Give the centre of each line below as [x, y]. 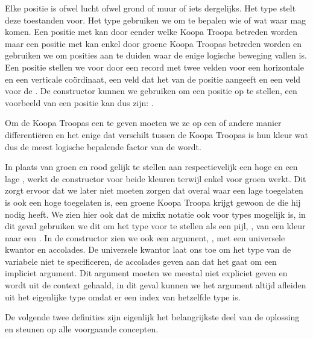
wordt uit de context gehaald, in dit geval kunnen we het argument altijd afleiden [156, 285]
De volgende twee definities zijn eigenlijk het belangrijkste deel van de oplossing [152, 317]
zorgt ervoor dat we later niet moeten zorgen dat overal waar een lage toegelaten [154, 190]
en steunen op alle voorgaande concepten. [82, 328]
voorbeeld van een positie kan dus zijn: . [79, 102]
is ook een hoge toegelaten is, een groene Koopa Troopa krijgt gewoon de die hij [153, 202]
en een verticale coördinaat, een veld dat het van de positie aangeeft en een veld [153, 79]
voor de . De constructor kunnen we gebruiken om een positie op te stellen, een [151, 91]
